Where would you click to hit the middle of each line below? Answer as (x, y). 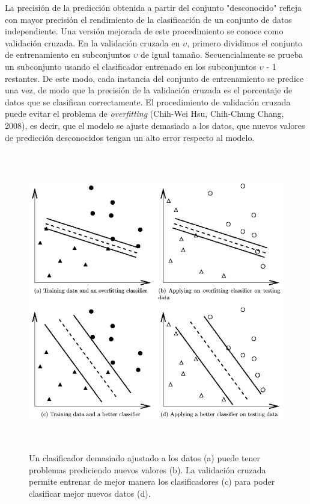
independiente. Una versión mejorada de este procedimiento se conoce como (144, 31)
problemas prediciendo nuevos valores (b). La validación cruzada (147, 469)
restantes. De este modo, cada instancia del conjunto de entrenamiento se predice (154, 78)
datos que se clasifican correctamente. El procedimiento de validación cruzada (148, 101)
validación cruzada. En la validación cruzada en (93, 42)
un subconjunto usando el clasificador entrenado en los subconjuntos (131, 66)
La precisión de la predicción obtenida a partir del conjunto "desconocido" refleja (153, 7)
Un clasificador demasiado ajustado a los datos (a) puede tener (145, 458)
